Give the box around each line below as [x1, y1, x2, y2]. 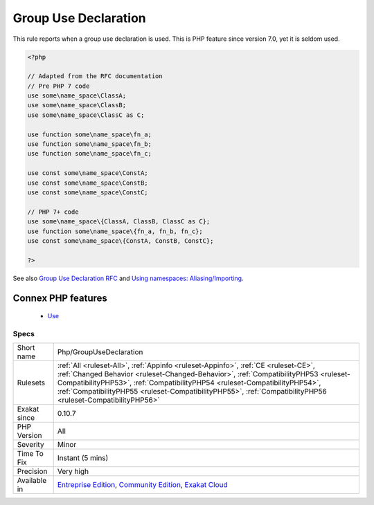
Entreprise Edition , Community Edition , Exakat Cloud [57, 480, 228, 490]
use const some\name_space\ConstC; [27, 189, 148, 196]
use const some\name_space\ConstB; [27, 178, 148, 187]
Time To [17, 449, 44, 459]
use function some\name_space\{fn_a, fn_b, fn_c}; [27, 227, 204, 235]
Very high [57, 467, 89, 477]
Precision [17, 467, 48, 477]
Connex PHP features [12, 292, 107, 304]
